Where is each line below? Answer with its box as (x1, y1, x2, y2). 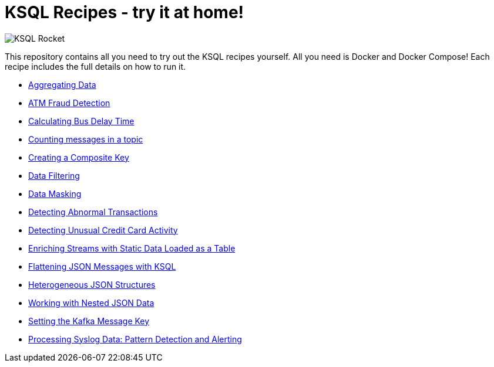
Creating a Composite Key (28, 152, 129, 162)
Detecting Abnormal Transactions (28, 206, 158, 217)
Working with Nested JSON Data (28, 297, 154, 308)
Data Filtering (28, 170, 80, 181)
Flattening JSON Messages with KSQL (28, 261, 176, 271)
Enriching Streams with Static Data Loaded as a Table (28, 243, 236, 253)
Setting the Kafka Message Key (28, 315, 150, 326)
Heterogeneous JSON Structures (28, 279, 156, 290)
